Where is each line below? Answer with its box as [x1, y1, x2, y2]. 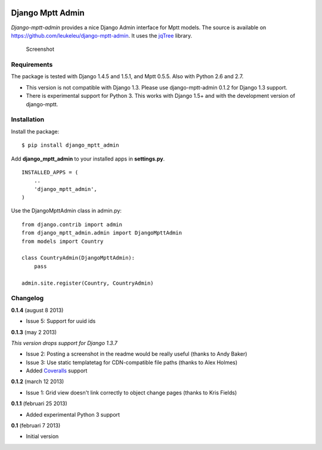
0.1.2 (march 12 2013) [11, 378, 64, 385]
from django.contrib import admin [21, 221, 122, 228]
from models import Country [21, 238, 104, 245]
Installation [11, 115, 45, 124]
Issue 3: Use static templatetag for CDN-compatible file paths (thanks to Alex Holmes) [26, 359, 238, 366]
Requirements [11, 60, 53, 69]
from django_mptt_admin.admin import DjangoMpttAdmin [21, 230, 182, 236]
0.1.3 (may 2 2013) [11, 328, 57, 335]
